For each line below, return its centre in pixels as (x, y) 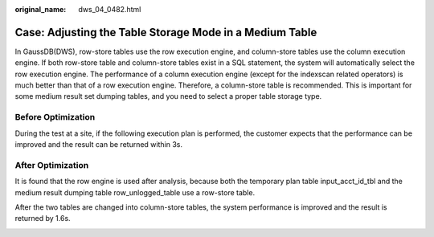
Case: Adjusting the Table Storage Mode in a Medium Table (166, 32)
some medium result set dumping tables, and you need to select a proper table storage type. (168, 96)
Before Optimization (55, 117)
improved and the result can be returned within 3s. (98, 144)
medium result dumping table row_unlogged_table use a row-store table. (135, 192)
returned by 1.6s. (43, 219)
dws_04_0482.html (110, 9)
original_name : (41, 9)
